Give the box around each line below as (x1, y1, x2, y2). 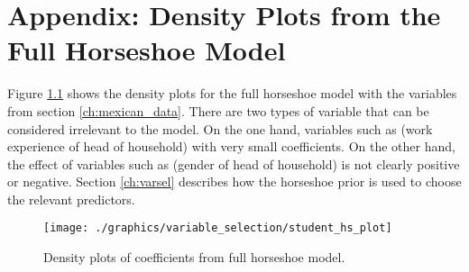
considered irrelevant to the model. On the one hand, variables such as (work (7, 119, 433, 138)
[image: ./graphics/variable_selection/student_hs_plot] (43, 222, 392, 235)
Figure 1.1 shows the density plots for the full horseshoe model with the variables (7, 84, 457, 103)
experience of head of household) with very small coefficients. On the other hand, (7, 137, 455, 156)
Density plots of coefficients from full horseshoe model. (43, 248, 345, 267)
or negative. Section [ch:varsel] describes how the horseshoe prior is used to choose (7, 172, 462, 191)
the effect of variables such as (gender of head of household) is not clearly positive (7, 154, 460, 173)
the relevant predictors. (7, 189, 135, 208)
